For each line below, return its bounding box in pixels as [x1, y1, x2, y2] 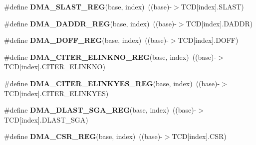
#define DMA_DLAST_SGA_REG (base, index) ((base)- [4, 105, 197, 115]
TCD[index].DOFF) [178, 35, 239, 45]
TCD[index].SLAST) [181, 1, 244, 11]
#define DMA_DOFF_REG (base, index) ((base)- [4, 35, 169, 45]
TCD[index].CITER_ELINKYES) [4, 88, 109, 98]
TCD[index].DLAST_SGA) [4, 114, 88, 125]
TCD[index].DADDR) [186, 18, 253, 28]
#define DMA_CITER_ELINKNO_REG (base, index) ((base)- [4, 51, 217, 62]
